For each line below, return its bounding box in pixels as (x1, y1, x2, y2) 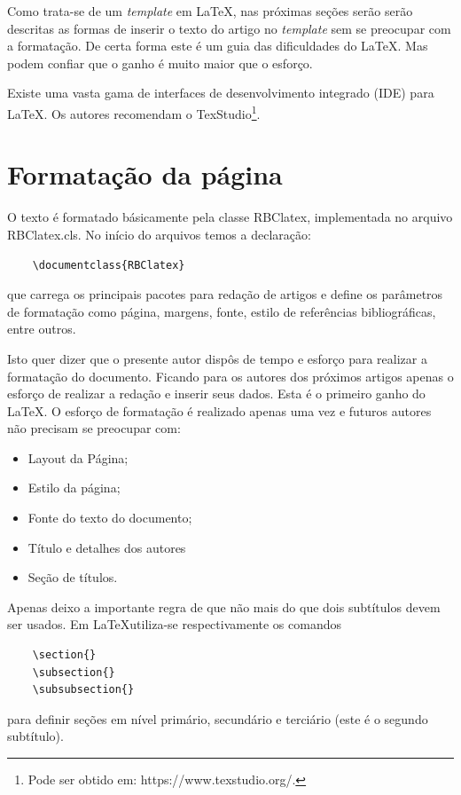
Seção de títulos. (27, 568, 118, 586)
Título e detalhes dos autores (27, 538, 186, 556)
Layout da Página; (27, 448, 129, 467)
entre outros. (7, 319, 76, 338)
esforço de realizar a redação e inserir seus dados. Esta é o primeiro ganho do (7, 384, 426, 403)
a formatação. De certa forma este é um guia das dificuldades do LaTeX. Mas (7, 36, 428, 55)
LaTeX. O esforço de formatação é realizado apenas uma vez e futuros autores (7, 401, 432, 420)
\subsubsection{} (32, 683, 135, 697)
